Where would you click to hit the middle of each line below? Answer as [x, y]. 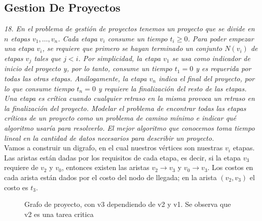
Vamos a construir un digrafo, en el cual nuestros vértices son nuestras [114, 148]
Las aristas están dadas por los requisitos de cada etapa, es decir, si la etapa [122, 157]
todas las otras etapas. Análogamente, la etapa [76, 78]
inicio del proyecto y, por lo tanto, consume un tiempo [88, 68]
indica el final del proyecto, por [207, 78]
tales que [48, 58]
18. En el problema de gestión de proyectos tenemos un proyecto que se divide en [129, 29]
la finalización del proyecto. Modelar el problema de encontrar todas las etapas [125, 108]
